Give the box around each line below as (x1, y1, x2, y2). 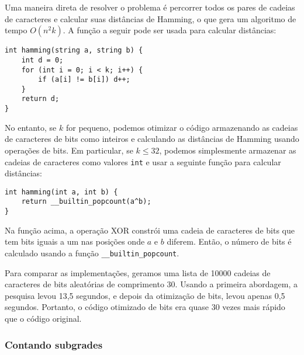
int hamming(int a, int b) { (5, 187, 118, 196)
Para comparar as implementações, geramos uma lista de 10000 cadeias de (5, 266, 271, 279)
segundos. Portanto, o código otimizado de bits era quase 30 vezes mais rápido (5, 301, 285, 313)
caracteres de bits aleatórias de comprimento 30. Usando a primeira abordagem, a (5, 278, 298, 290)
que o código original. (5, 312, 82, 324)
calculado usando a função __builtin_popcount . (5, 246, 179, 259)
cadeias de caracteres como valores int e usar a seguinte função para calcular (5, 155, 281, 168)
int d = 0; (21, 55, 64, 64)
